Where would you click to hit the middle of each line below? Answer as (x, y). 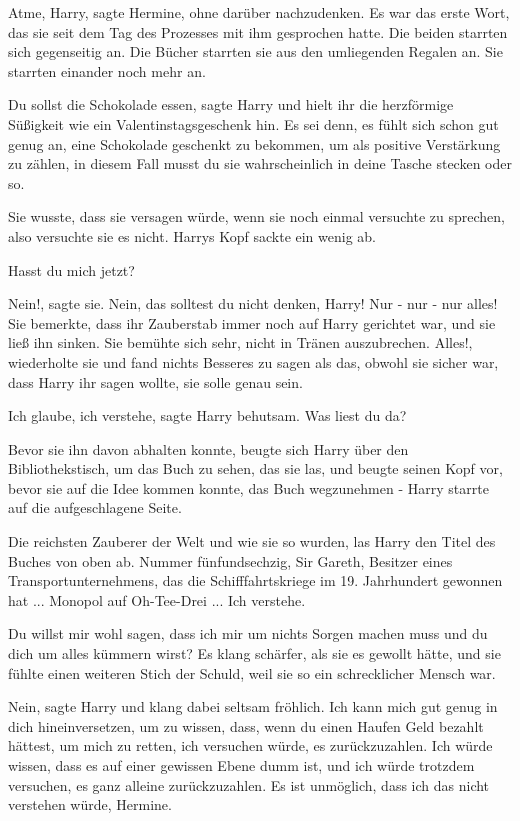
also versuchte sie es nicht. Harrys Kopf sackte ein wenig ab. (192, 235)
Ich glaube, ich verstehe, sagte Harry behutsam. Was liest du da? (207, 415)
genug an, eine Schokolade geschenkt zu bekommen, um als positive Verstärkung (254, 143)
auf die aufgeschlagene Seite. (95, 507)
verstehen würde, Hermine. (90, 804)
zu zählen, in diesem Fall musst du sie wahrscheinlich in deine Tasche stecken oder (260, 163)
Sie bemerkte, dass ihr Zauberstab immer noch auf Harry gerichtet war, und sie (252, 322)
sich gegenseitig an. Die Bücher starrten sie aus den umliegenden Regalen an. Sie (255, 51)
